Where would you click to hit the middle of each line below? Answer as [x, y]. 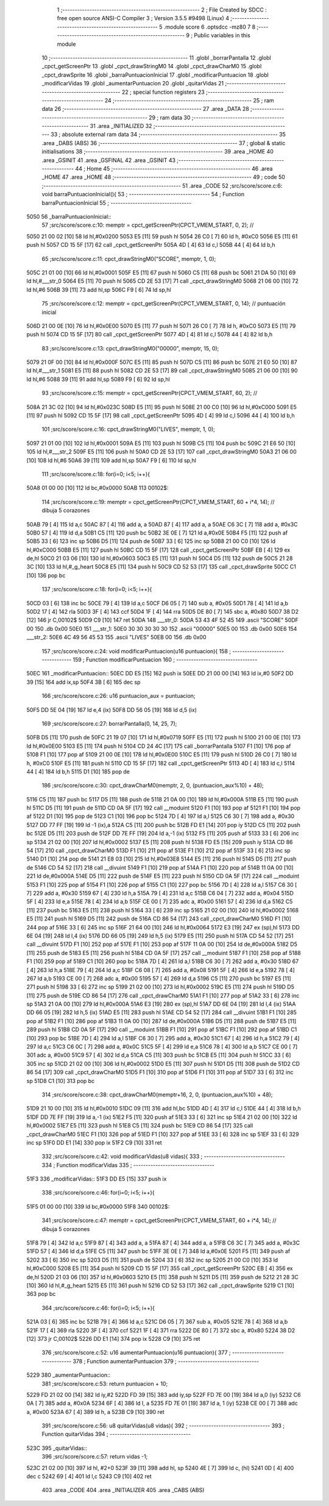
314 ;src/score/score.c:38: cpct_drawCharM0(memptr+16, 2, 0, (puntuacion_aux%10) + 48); [157, 1095]
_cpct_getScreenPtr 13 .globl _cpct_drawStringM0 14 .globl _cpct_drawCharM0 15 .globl [152, 66]
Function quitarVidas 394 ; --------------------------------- [116, 1434]
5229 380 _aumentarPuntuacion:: [69, 1375]
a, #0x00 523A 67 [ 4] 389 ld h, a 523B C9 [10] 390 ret [95, 1412]
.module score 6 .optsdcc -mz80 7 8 [210, 27]
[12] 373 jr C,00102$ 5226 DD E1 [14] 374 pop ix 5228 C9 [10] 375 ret [113, 1338]
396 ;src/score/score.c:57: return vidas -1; [95, 1457]
